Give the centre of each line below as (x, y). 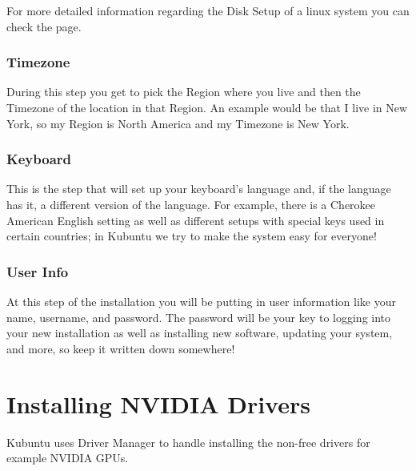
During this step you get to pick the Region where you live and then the (184, 92)
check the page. (44, 26)
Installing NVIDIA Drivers (158, 403)
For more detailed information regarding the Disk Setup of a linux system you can (208, 10)
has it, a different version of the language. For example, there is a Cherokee (191, 204)
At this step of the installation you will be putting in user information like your (201, 301)
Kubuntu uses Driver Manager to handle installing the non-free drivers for (188, 442)
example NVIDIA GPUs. (68, 458)
